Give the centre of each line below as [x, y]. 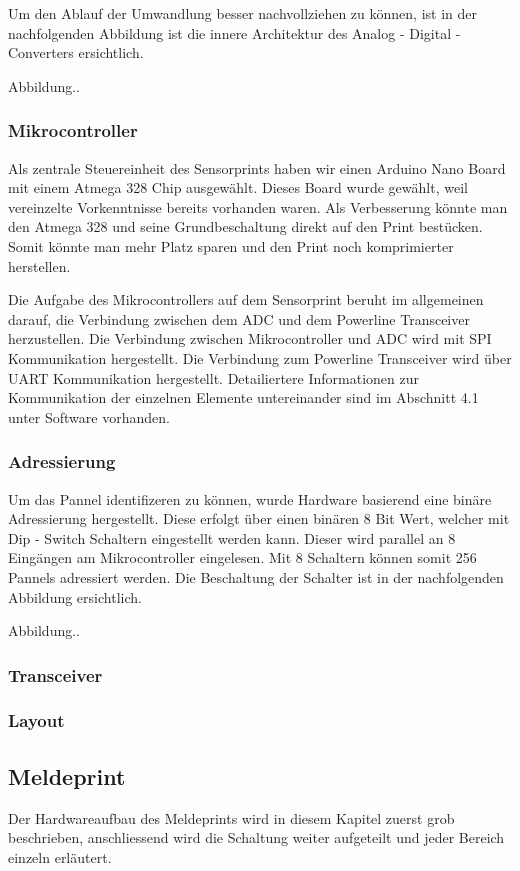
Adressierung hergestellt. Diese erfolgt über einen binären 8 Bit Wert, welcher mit [259, 518]
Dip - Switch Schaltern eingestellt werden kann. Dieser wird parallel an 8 [232, 537]
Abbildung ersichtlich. [75, 596]
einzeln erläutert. [60, 856]
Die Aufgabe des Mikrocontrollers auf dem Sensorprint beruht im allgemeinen [246, 299]
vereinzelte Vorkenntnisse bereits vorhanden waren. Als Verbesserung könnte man [258, 206]
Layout [36, 720]
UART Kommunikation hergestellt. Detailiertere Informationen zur [213, 377]
